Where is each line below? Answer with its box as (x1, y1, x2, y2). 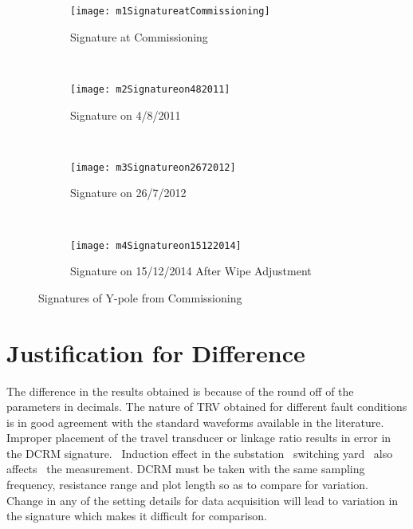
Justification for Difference (6, 336, 305, 369)
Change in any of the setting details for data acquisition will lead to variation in (6, 491, 399, 508)
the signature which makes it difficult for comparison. (6, 507, 268, 524)
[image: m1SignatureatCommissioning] (70, 6, 270, 17)
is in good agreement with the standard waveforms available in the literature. (6, 413, 384, 430)
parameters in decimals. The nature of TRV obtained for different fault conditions (6, 398, 407, 415)
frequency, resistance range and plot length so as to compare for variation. (6, 476, 368, 493)
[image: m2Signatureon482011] (70, 83, 230, 95)
